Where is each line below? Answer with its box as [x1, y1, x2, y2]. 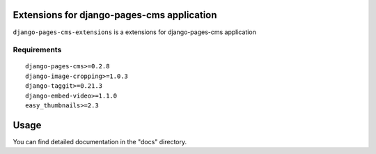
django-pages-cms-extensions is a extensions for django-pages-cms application [13, 28, 257, 36]
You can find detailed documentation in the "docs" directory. [13, 137, 187, 146]
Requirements [13, 45, 62, 55]
